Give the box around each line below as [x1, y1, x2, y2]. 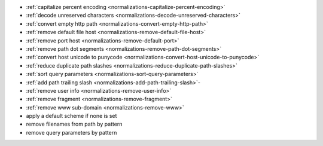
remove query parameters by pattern [26, 129, 117, 136]
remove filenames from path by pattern [26, 120, 123, 128]
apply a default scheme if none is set [26, 112, 117, 120]
